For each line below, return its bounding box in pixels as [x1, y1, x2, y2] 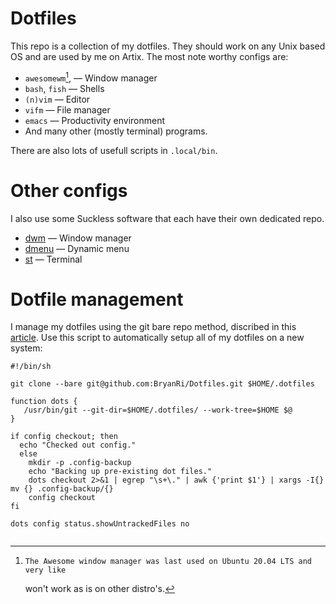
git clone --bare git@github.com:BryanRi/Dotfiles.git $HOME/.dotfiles [10, 379, 315, 389]
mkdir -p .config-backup [28, 458, 132, 468]
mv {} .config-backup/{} [10, 484, 114, 494]
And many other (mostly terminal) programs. [24, 125, 208, 137]
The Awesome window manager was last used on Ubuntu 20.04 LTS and [24, 557, 312, 567]
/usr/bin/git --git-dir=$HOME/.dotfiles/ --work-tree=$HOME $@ [23, 405, 293, 416]
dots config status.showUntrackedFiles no [10, 519, 190, 529]
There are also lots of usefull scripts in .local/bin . [10, 144, 218, 156]
